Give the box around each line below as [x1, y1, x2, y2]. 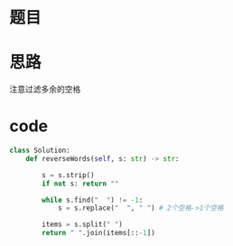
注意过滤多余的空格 [9, 84, 81, 95]
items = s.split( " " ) [42, 220, 124, 230]
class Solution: [9, 146, 70, 156]
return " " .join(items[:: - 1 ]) [42, 229, 155, 238]
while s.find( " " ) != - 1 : [42, 195, 144, 204]
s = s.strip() [42, 170, 95, 180]
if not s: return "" [42, 179, 119, 188]
